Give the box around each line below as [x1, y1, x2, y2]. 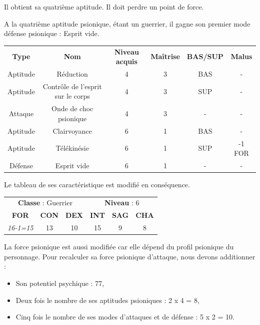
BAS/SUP [186, 51, 223, 62]
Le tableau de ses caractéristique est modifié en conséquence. [4, 179, 190, 190]
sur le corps [54, 91, 90, 101]
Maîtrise [150, 51, 180, 62]
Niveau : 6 [104, 197, 139, 208]
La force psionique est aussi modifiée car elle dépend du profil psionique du [4, 241, 234, 252]
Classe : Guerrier [18, 197, 72, 208]
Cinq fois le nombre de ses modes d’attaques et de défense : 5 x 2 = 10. [15, 311, 234, 322]
